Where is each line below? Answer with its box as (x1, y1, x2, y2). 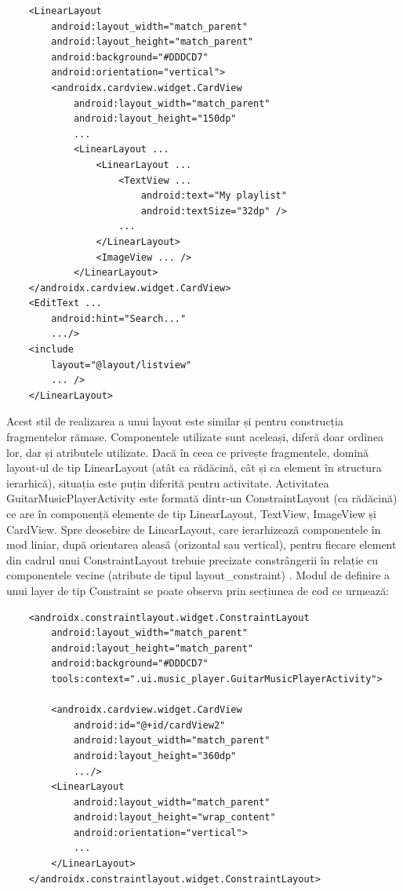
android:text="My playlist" (140, 190, 287, 202)
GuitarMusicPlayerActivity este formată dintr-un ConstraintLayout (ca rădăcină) (6, 490, 398, 506)
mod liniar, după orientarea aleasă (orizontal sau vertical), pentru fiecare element (6, 536, 397, 553)
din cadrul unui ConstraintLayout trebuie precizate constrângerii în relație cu (6, 551, 378, 568)
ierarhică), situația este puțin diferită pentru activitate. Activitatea (6, 474, 329, 491)
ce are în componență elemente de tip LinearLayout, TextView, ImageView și (6, 506, 376, 521)
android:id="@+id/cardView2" (73, 719, 226, 731)
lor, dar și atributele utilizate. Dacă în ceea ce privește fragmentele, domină (6, 444, 369, 460)
